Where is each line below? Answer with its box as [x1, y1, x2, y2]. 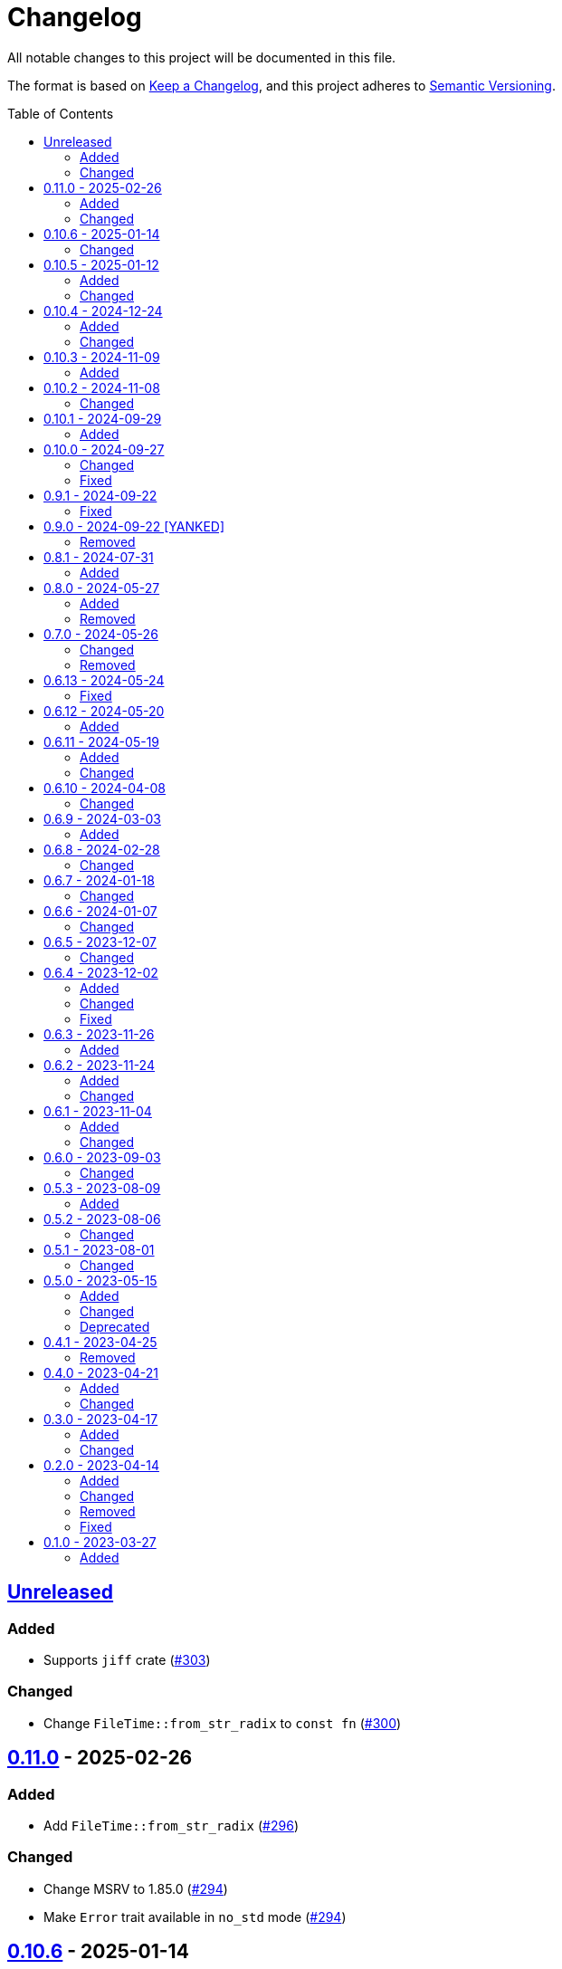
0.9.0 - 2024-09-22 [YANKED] [43, 518, 225, 534]
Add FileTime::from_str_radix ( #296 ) [43, 1817, 299, 1833]
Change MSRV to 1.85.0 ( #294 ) [43, 1880, 228, 1897]
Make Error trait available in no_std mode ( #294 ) [43, 1908, 347, 1925]
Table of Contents [7, 105, 114, 121]
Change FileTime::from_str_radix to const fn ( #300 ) [43, 1715, 402, 1731]
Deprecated [80, 1318, 150, 1334]
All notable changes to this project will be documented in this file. [7, 49, 396, 65]
